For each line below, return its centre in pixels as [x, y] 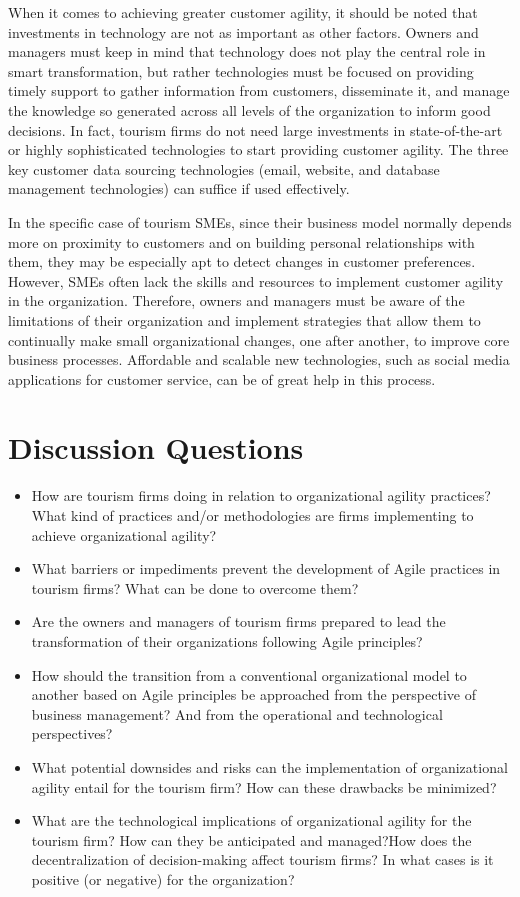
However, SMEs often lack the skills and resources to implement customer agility [256, 280]
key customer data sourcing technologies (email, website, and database [224, 168]
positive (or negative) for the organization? [163, 878]
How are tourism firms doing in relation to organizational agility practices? [261, 495]
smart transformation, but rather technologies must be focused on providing [241, 70]
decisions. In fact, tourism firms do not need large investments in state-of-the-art [255, 129]
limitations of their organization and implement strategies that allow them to [244, 319]
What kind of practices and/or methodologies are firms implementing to [252, 515]
